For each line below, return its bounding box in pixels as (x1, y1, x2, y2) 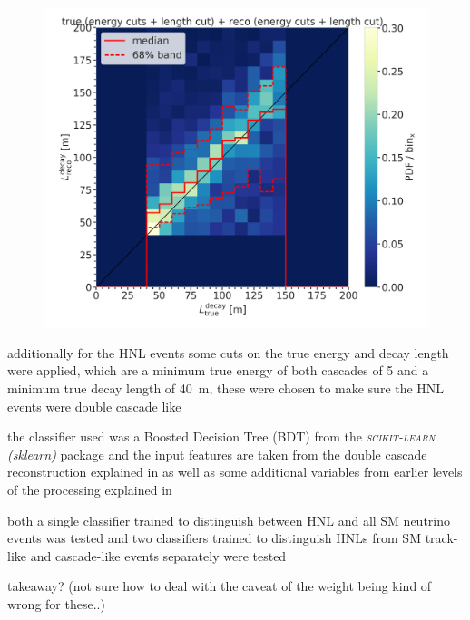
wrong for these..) (7, 594, 105, 613)
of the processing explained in (7, 480, 172, 499)
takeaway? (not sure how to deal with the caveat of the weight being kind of (7, 576, 432, 596)
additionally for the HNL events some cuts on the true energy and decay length (7, 343, 449, 362)
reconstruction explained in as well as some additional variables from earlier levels (7, 462, 463, 481)
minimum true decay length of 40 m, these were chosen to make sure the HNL (7, 378, 445, 397)
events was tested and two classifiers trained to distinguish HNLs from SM (7, 528, 421, 547)
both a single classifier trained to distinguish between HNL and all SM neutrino (7, 510, 451, 529)
